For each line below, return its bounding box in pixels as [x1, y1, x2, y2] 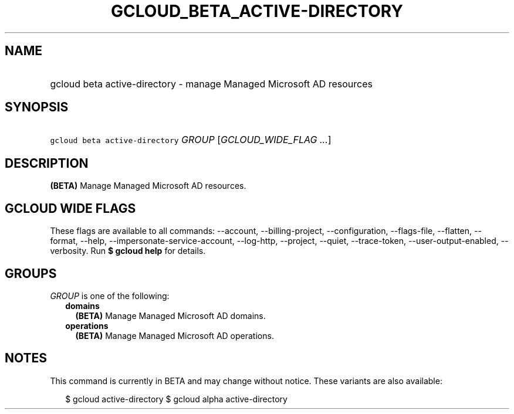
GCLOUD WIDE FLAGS [5, 201, 136, 216]
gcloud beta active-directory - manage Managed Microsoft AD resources [50, 77, 373, 90]
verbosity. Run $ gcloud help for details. [50, 246, 206, 256]
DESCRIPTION [5, 155, 89, 171]
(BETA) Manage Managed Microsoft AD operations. [75, 330, 274, 341]
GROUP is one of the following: [50, 290, 170, 301]
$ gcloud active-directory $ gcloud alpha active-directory [65, 393, 288, 404]
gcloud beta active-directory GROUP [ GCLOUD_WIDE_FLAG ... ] [50, 134, 332, 146]
